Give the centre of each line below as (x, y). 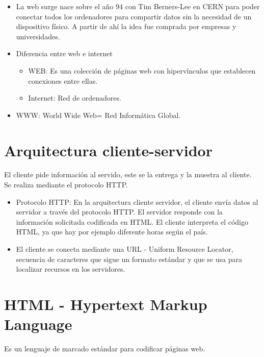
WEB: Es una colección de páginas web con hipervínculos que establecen (142, 70)
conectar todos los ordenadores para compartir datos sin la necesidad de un (134, 16)
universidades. (38, 36)
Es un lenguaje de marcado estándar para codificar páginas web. (105, 349)
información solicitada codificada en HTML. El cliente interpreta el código (132, 221)
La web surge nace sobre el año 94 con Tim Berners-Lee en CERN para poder (138, 6)
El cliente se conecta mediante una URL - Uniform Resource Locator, (125, 249)
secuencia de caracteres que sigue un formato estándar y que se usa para (129, 259)
